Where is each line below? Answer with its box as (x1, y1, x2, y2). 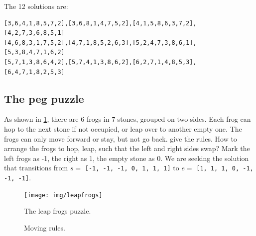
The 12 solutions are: (4, 1, 68, 11)
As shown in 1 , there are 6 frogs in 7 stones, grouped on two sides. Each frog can (4, 114, 251, 124)
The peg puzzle (4, 90, 84, 106)
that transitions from (4, 162, 68, 173)
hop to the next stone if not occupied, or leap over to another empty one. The (4, 123, 242, 134)
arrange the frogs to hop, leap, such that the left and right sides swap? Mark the (4, 143, 250, 154)
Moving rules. (24, 222, 65, 233)
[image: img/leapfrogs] (24, 191, 103, 199)
